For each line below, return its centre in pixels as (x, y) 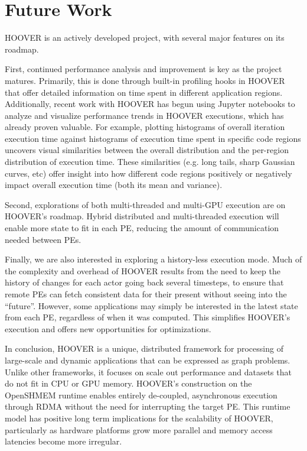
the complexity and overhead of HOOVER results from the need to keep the (143, 270)
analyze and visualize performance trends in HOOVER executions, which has (144, 115)
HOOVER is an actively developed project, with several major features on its (145, 38)
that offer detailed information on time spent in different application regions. (144, 92)
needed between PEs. (43, 239)
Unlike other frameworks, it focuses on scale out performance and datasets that (148, 371)
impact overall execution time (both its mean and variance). (114, 185)
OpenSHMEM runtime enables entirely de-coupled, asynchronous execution (141, 395)
